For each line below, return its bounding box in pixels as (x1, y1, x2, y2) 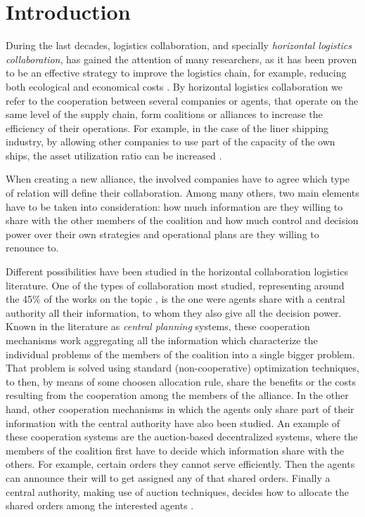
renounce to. (6, 240, 59, 255)
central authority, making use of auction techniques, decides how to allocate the (6, 484, 349, 499)
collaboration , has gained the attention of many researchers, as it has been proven (6, 51, 357, 66)
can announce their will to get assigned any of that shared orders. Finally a (6, 470, 331, 485)
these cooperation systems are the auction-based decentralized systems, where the (6, 429, 358, 444)
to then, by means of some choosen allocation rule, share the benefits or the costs (6, 374, 356, 388)
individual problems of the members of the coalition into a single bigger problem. (6, 346, 355, 361)
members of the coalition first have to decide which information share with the (6, 443, 345, 457)
